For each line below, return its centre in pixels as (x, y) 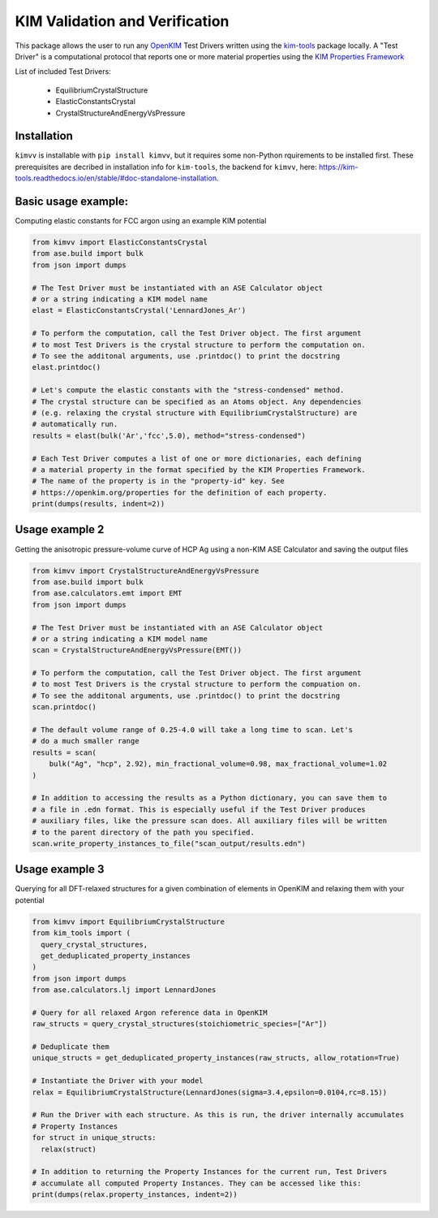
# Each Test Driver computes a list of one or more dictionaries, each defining (197, 458)
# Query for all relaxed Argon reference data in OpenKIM (150, 1012)
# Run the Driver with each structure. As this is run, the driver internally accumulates (218, 1115)
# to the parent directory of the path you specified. (143, 832)
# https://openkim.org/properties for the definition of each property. (180, 492)
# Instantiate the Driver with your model (118, 1081)
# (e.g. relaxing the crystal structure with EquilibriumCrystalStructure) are (195, 413)
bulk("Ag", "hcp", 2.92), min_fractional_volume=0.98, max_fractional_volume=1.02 (218, 764)
